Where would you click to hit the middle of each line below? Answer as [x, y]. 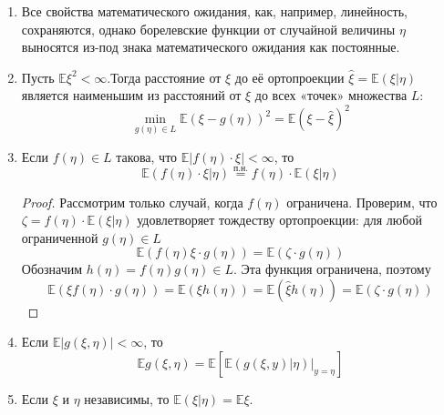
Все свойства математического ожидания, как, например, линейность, [214, 11]
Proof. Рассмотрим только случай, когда [132, 202]
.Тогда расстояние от [164, 77]
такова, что [147, 156]
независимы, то [127, 399]
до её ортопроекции [289, 77]
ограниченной [60, 237]
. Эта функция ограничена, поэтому [332, 269]
